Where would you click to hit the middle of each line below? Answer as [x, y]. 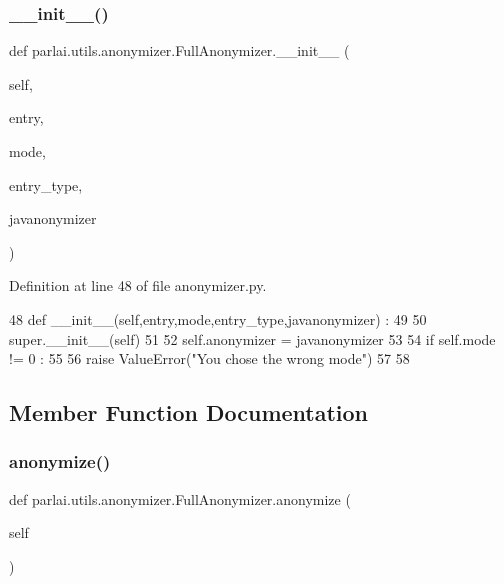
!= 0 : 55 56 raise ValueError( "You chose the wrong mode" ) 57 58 [209, 358]
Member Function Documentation [189, 412]
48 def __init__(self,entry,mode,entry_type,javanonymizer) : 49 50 [218, 318]
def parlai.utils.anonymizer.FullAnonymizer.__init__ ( [179, 50]
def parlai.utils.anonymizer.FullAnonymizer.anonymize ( [180, 498]
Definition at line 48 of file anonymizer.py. [138, 285]
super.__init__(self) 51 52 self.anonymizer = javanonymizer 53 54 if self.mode [252, 338]
